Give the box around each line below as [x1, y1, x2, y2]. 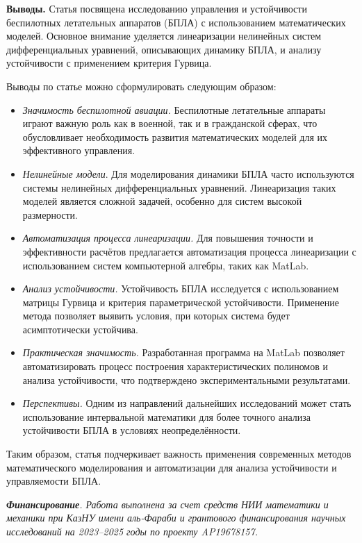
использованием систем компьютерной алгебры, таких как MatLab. [22, 258, 309, 272]
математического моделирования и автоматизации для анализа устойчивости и [6, 460, 337, 474]
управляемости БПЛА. [6, 474, 101, 488]
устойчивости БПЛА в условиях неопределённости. [22, 423, 241, 437]
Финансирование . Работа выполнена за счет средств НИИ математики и [6, 496, 329, 511]
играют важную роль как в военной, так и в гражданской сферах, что [22, 116, 318, 131]
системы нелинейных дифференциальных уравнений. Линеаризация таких [22, 180, 336, 194]
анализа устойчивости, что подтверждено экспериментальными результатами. [22, 372, 351, 387]
